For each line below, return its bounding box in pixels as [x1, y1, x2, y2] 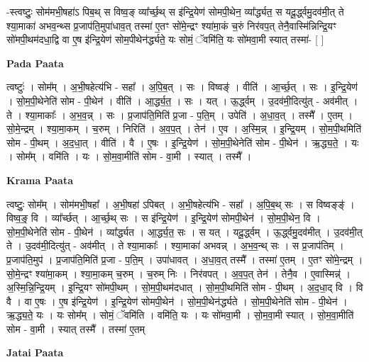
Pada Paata [6, 55, 64, 70]
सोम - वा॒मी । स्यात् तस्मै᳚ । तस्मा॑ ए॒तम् [6, 321, 145, 336]
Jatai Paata [6, 345, 64, 360]
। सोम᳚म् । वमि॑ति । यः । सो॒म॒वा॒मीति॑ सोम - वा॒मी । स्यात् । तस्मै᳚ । [6, 149, 252, 164]
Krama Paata [6, 172, 73, 187]
